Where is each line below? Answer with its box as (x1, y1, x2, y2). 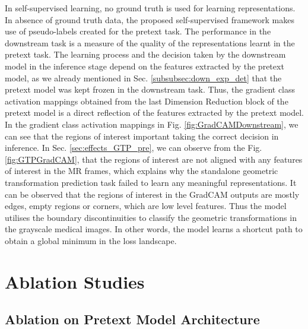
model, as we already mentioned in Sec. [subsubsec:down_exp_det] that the (5, 71, 282, 84)
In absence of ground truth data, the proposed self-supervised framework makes (5, 13, 294, 26)
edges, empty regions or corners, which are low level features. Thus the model (5, 200, 287, 212)
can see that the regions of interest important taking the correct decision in (5, 129, 279, 142)
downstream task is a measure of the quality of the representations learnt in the (5, 36, 295, 49)
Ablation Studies (5, 269, 145, 293)
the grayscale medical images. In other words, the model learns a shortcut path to (5, 223, 303, 235)
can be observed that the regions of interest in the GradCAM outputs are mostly (5, 188, 300, 200)
